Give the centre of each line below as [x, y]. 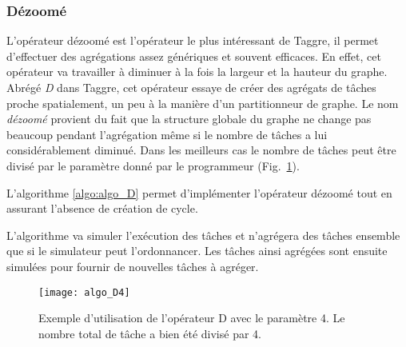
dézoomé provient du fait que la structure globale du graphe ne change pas [189, 119]
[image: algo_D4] [84, 292]
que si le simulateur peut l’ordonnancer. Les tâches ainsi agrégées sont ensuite [197, 251]
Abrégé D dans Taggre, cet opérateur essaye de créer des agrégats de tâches [191, 87]
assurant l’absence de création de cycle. [102, 208]
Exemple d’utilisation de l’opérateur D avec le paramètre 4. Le [192, 318]
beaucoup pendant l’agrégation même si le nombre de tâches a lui [167, 134]
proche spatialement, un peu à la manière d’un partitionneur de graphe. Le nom [203, 103]
